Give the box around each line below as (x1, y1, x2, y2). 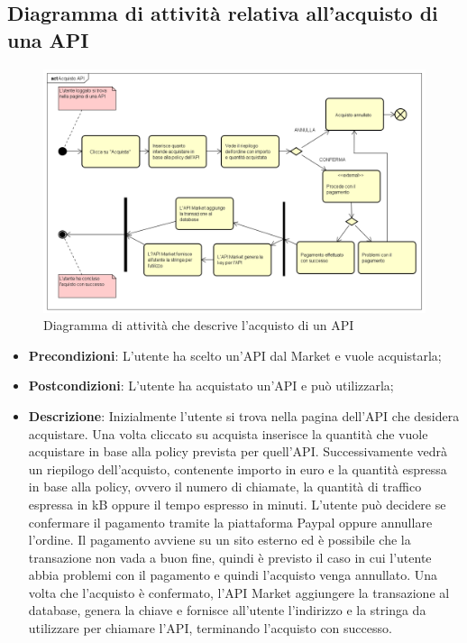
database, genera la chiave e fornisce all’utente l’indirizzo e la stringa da (28, 601, 426, 620)
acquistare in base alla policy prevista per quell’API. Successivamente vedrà (28, 442, 448, 461)
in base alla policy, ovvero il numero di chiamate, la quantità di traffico (28, 477, 422, 496)
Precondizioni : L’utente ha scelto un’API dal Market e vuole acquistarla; (28, 345, 442, 364)
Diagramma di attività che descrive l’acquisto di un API (43, 316, 354, 335)
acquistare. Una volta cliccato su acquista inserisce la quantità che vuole (28, 424, 428, 443)
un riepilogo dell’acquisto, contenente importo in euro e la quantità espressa (28, 459, 447, 478)
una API (7, 25, 89, 53)
